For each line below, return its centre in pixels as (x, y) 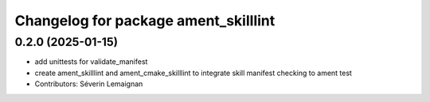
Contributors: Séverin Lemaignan (89, 84)
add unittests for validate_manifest (91, 62)
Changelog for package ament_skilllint (145, 21)
